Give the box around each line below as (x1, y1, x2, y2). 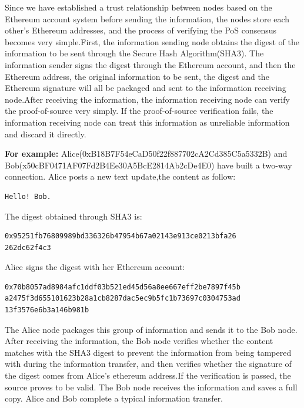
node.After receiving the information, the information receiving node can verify (5, 93, 290, 105)
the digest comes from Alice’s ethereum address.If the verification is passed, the (5, 369, 291, 382)
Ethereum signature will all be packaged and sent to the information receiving (5, 82, 286, 94)
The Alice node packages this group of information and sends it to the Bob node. (5, 323, 298, 335)
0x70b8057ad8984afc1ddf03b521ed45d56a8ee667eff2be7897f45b (5, 282, 240, 291)
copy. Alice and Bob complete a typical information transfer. (5, 392, 223, 404)
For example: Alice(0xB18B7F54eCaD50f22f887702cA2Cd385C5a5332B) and (5, 147, 288, 160)
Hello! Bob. (5, 192, 51, 201)
